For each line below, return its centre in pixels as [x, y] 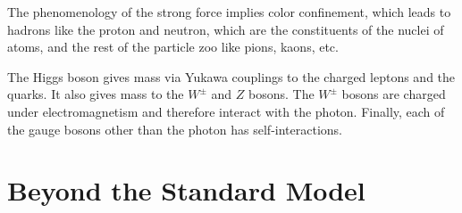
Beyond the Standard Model [186, 190]
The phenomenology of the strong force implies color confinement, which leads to [229, 12]
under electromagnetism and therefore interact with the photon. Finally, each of [226, 111]
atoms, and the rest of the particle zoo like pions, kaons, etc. [173, 47]
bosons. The [281, 94]
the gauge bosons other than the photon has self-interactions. [175, 129]
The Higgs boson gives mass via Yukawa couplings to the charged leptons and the [231, 76]
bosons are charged [394, 94]
